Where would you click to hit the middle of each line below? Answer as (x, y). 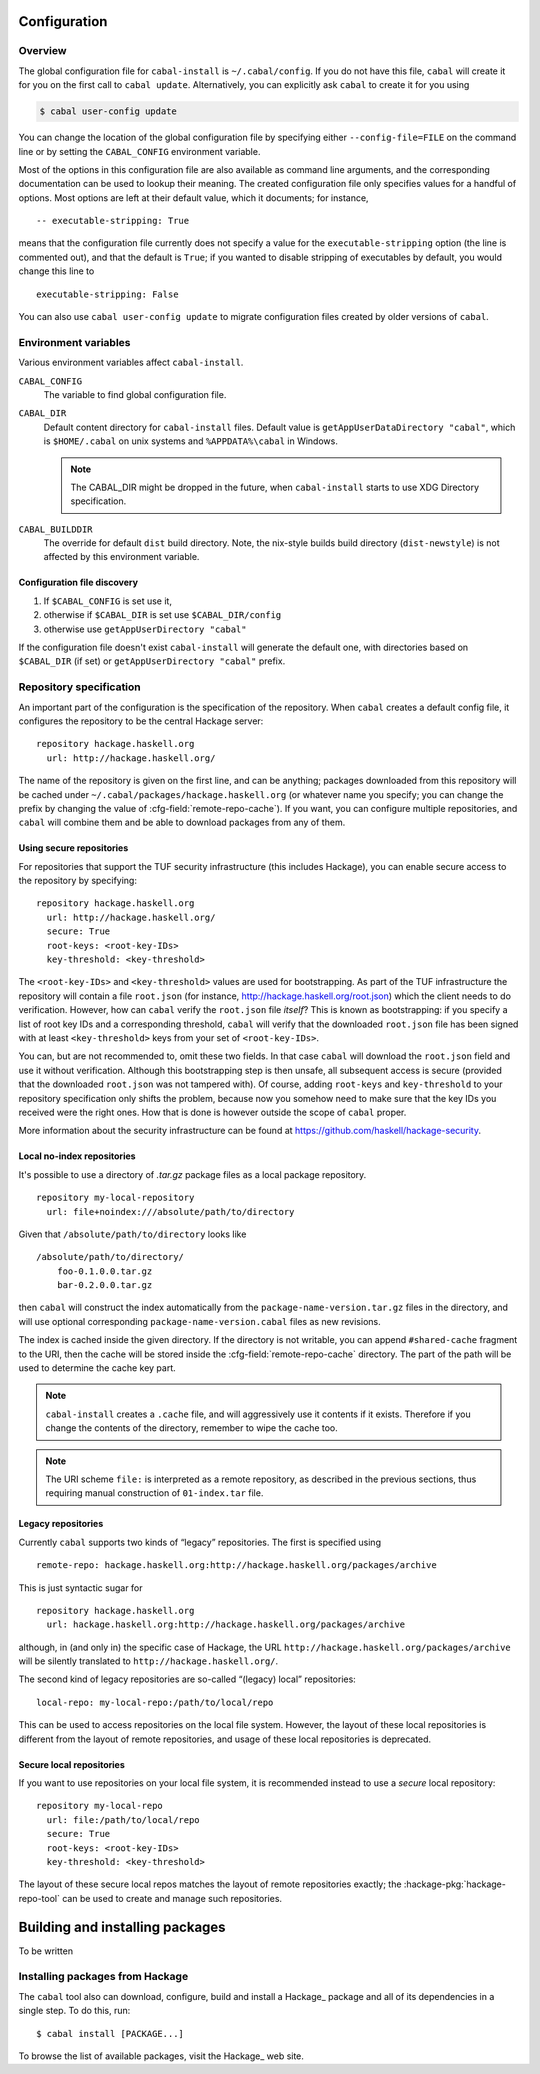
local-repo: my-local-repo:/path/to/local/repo (155, 1702)
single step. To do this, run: (74, 2011)
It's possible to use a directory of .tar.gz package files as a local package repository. (192, 1174)
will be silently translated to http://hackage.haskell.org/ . (148, 1661)
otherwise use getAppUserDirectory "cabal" (145, 629)
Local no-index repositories (77, 1156)
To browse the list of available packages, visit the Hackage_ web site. (161, 2056)
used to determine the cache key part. (97, 1368)
